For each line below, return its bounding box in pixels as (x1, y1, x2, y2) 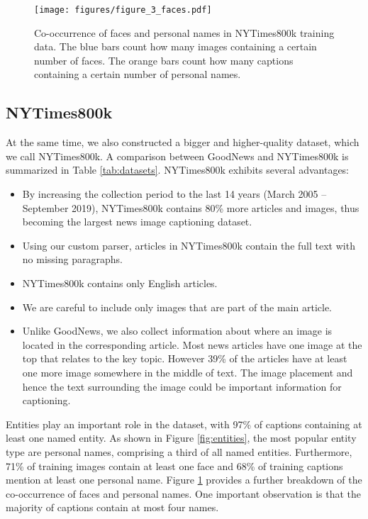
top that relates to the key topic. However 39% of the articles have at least (22, 351, 347, 366)
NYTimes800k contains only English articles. (22, 275, 218, 290)
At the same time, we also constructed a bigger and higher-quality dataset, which (6, 135, 359, 150)
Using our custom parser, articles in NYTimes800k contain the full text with (22, 238, 355, 252)
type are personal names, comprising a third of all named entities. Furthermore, (6, 444, 352, 459)
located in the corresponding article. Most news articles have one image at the (22, 337, 362, 352)
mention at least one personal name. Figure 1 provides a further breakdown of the (6, 472, 362, 487)
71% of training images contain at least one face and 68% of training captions (6, 458, 343, 473)
